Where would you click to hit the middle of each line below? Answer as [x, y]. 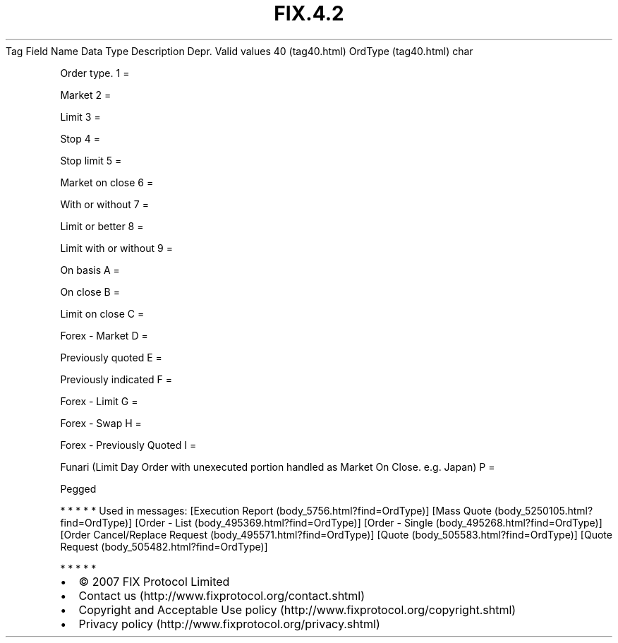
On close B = [90, 292]
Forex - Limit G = [99, 401]
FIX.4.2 [309, 13]
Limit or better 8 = [102, 226]
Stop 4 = [80, 138]
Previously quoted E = [111, 357]
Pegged [78, 488]
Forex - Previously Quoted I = [128, 445]
